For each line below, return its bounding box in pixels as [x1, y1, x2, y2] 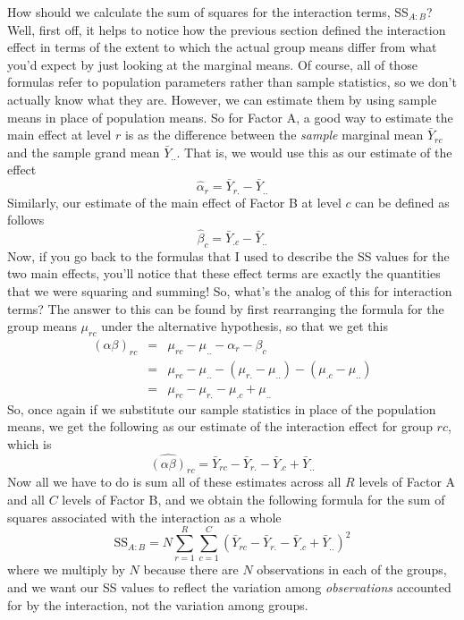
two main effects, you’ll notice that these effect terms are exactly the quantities [7, 264, 441, 283]
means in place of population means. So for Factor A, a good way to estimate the [7, 107, 453, 126]
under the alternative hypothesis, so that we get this [101, 317, 388, 335]
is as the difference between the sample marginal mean [124, 125, 424, 144]
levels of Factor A [359, 472, 456, 491]
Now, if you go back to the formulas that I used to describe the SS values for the [7, 246, 450, 265]
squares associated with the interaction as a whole [7, 507, 282, 526]
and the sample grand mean [7, 142, 160, 161]
